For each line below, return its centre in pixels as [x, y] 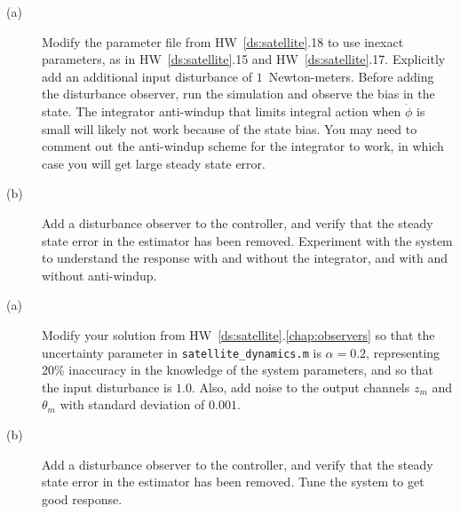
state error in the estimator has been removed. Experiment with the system [247, 240]
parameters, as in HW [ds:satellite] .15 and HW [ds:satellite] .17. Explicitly [244, 59]
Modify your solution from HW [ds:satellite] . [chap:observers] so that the [238, 334]
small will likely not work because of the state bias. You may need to [230, 128]
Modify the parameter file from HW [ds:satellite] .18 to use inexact [223, 41]
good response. [82, 498]
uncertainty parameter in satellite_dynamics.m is [182, 352]
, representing [403, 352]
